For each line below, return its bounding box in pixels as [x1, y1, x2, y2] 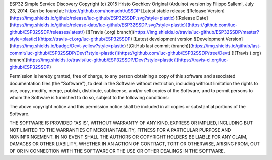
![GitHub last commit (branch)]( [127, 43, 192, 49]
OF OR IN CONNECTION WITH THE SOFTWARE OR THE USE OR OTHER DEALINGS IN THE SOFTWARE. [9, 148, 225, 154]
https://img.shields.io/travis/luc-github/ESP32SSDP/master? [134, 29, 259, 35]
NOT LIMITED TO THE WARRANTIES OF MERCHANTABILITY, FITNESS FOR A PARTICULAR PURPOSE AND [9, 127, 231, 133]
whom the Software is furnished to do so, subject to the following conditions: [9, 95, 169, 101]
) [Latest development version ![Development [130, 36, 225, 42]
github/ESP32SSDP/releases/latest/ [9, 29, 83, 35]
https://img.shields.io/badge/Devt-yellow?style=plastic [11, 43, 125, 49]
